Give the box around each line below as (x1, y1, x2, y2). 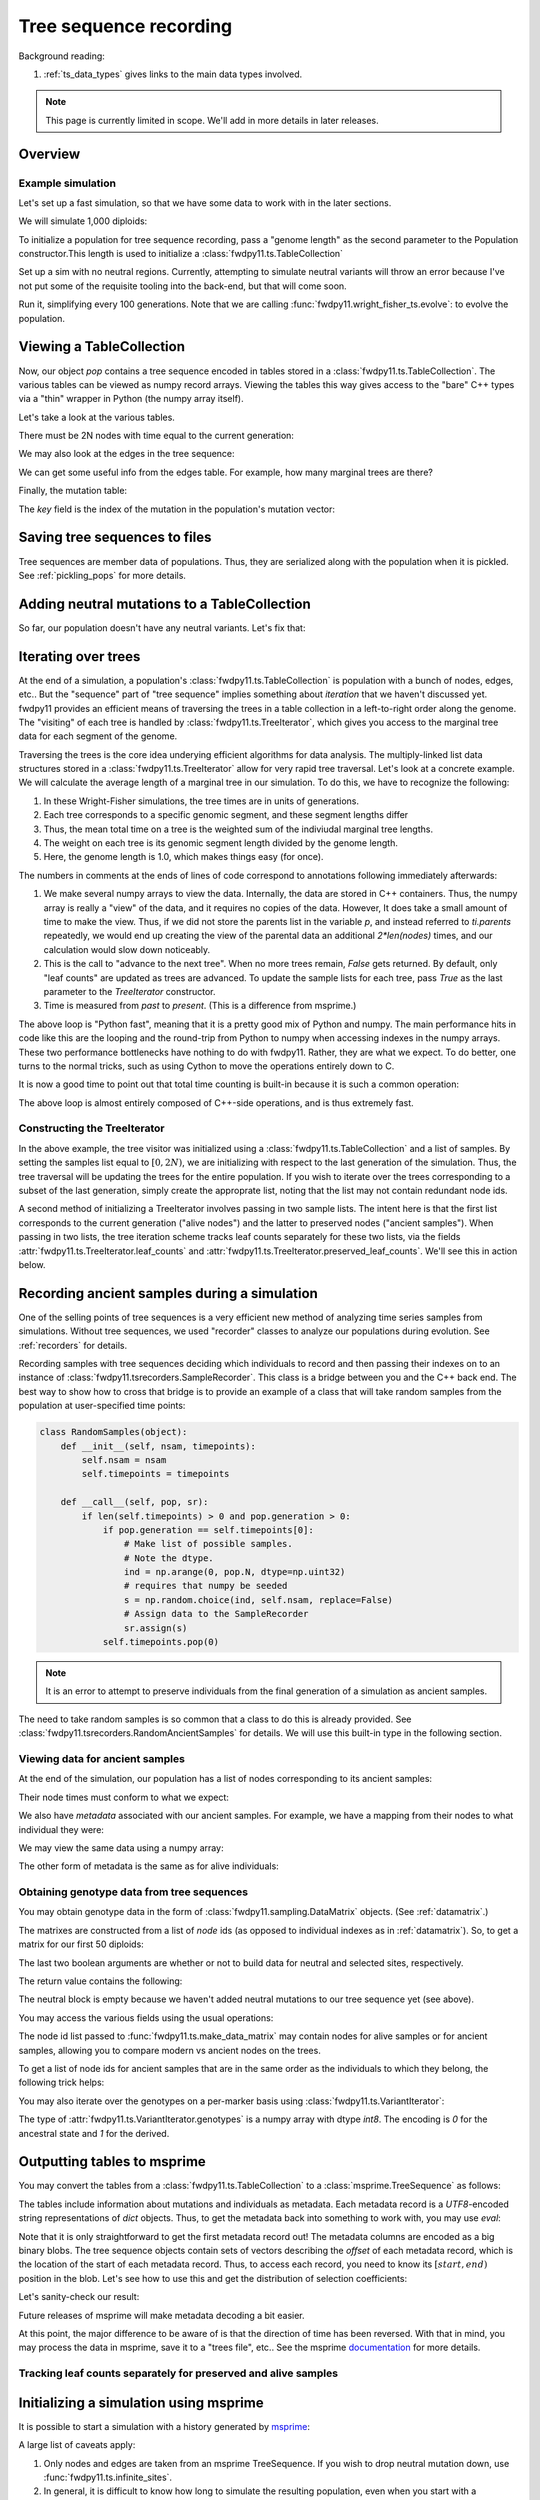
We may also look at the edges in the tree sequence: (18, 448, 235, 460)
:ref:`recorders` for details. (18, 1339, 128, 1351)
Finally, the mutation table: (18, 485, 128, 497)
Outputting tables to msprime (18, 2153, 207, 2170)
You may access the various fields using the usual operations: (18, 2011, 274, 2024)
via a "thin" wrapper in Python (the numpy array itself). (18, 393, 244, 405)
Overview (18, 145, 81, 162)
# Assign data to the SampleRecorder (123, 1608, 309, 1620)
